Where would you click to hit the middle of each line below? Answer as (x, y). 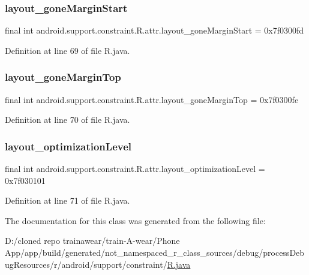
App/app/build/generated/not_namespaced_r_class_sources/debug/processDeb (155, 252)
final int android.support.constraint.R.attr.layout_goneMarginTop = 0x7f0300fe (152, 99)
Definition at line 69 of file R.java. (67, 50)
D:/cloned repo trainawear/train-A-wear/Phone (92, 241)
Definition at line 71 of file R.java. (67, 200)
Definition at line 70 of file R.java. (67, 120)
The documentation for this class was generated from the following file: (135, 220)
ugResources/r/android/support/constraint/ (86, 264)
